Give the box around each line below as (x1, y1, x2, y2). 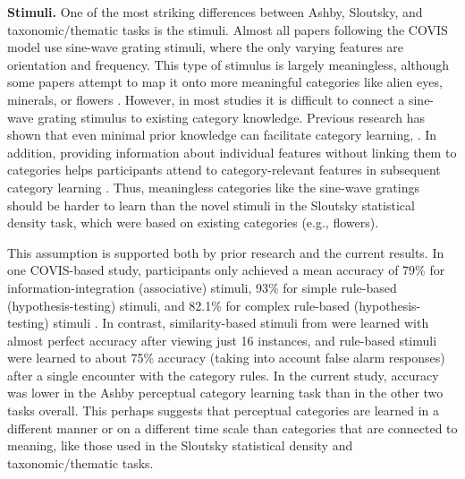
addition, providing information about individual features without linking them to (7, 142, 457, 161)
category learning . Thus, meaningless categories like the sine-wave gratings (7, 177, 420, 196)
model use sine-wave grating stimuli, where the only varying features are (7, 38, 404, 56)
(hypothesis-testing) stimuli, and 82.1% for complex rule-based (7, 295, 351, 314)
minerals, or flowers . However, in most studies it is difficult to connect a (7, 90, 405, 108)
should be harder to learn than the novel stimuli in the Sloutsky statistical (7, 195, 415, 214)
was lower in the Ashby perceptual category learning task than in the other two (7, 383, 444, 402)
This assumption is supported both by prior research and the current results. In (7, 243, 444, 261)
